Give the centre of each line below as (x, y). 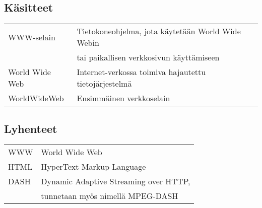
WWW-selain (32, 37)
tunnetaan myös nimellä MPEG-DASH (110, 196)
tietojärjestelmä (104, 84)
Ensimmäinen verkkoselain (123, 98)
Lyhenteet (31, 128)
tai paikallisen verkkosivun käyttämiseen (148, 57)
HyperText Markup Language (93, 167)
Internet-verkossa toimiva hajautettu (141, 72)
